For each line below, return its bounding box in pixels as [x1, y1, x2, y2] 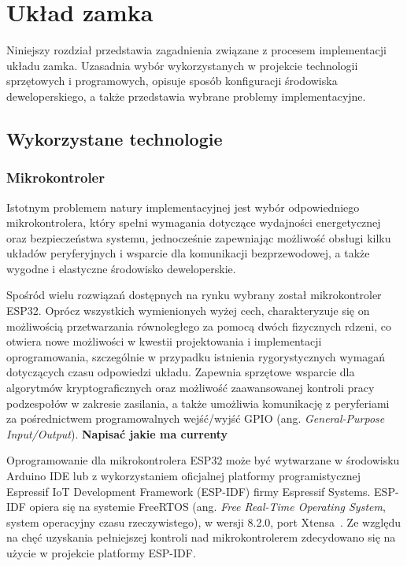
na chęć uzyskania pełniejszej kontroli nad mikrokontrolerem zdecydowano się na [6, 529, 396, 546]
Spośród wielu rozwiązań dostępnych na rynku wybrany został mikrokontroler [6, 287, 382, 303]
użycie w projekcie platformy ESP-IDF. [6, 544, 196, 560]
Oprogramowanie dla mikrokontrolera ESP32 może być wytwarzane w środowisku [6, 452, 400, 468]
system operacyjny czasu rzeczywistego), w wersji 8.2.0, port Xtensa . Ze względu [6, 513, 401, 530]
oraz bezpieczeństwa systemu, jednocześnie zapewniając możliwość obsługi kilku [6, 229, 391, 246]
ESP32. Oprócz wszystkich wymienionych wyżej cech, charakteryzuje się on [6, 302, 370, 319]
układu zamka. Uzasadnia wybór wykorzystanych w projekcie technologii [6, 57, 358, 73]
